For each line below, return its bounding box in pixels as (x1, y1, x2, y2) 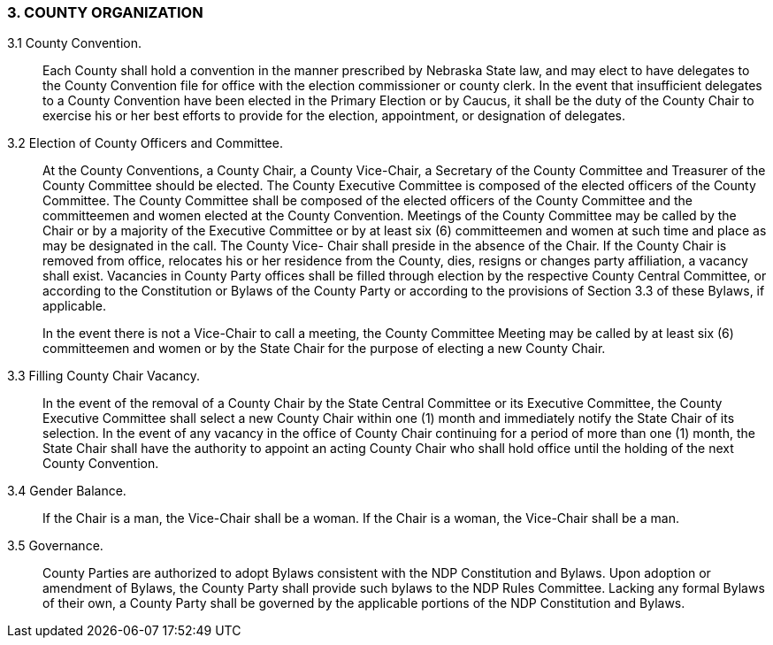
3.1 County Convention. (7, 35, 142, 51)
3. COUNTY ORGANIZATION (7, 4, 203, 21)
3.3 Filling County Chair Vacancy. (7, 368, 201, 384)
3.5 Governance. (7, 538, 103, 554)
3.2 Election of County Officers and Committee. (7, 135, 283, 151)
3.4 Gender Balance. (7, 483, 126, 499)
